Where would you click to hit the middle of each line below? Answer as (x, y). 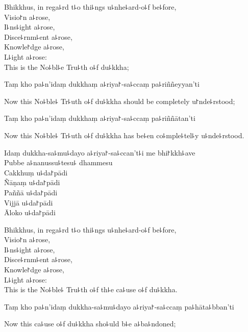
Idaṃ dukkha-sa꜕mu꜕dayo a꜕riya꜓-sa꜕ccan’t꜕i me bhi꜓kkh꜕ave (100, 152)
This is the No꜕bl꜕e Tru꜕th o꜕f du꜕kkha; (67, 67)
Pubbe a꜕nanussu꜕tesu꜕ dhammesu (58, 162)
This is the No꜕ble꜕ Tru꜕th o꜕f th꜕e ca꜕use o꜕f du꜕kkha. (91, 289)
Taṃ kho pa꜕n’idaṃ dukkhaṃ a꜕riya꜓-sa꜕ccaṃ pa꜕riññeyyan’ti (102, 84)
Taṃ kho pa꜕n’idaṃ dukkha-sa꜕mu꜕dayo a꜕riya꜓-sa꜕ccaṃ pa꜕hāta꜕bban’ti (119, 306)
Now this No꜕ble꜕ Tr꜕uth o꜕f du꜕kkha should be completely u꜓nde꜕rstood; (120, 101)
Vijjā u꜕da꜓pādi (29, 202)
